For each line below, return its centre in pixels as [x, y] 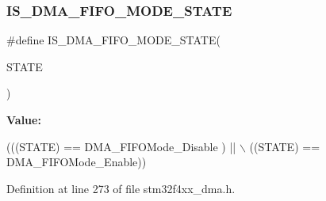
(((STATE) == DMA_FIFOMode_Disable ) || [121, 146]
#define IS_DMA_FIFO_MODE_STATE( [113, 40]
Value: [24, 119]
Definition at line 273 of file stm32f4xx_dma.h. [121, 188]
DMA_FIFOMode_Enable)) [77, 162]
